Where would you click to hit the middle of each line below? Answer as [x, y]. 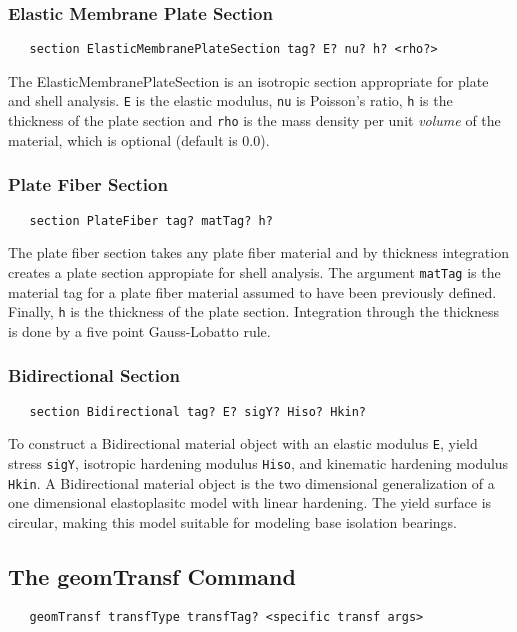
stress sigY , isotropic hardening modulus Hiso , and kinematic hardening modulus [258, 462]
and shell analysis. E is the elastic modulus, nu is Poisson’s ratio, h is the [230, 100]
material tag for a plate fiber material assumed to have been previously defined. [252, 291]
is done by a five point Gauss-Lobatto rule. [139, 330]
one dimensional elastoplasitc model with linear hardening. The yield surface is [250, 502]
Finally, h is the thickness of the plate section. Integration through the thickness [253, 311]
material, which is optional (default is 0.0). [139, 139]
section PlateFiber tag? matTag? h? [151, 220]
